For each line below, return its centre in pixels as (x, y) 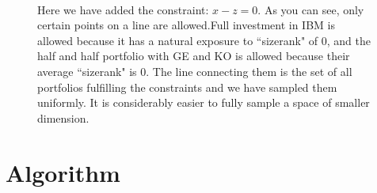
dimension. (63, 117)
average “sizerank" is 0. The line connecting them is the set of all (195, 71)
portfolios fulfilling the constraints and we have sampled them (187, 87)
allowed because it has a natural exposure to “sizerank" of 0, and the (204, 40)
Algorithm (63, 172)
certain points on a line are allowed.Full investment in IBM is (186, 25)
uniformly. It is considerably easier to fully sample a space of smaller (204, 102)
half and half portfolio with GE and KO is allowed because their (194, 56)
